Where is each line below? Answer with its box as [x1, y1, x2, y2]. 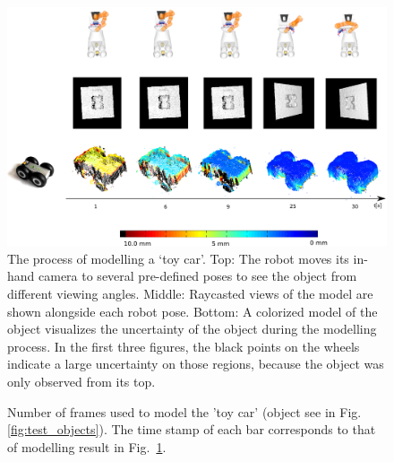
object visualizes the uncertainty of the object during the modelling [7, 319, 377, 338]
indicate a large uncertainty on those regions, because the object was [7, 354, 384, 373]
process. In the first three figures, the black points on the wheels [7, 336, 360, 355]
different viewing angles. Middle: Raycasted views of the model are [7, 284, 373, 303]
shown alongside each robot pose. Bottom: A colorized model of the [7, 301, 378, 320]
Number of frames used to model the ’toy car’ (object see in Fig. [7, 402, 362, 421]
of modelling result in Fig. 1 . [7, 437, 167, 456]
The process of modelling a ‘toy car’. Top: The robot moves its [7, 248, 349, 267]
